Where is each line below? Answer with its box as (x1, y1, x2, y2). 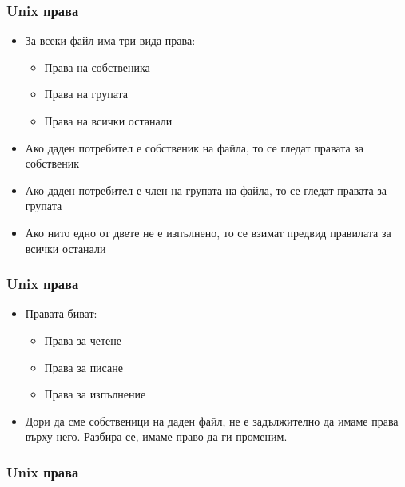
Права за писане (44, 358, 123, 375)
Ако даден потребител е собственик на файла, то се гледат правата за (25, 139, 364, 156)
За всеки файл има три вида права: (25, 32, 196, 49)
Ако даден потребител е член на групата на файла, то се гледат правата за (25, 181, 387, 198)
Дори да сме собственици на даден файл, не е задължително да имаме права (25, 412, 399, 429)
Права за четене (44, 331, 121, 348)
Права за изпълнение (44, 386, 146, 402)
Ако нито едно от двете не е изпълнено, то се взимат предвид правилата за (25, 224, 391, 240)
